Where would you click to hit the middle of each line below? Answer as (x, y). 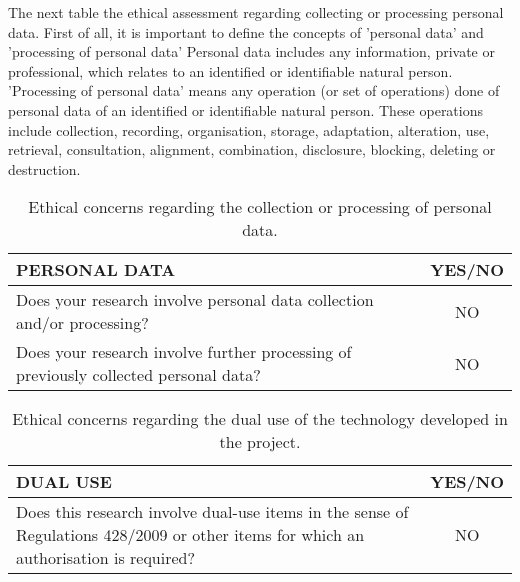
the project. (260, 442)
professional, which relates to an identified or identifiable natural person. (230, 70)
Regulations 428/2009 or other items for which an (190, 535)
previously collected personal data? (138, 375)
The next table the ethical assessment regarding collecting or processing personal (256, 12)
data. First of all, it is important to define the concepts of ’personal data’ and (246, 31)
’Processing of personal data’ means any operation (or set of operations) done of (254, 90)
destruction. (44, 168)
